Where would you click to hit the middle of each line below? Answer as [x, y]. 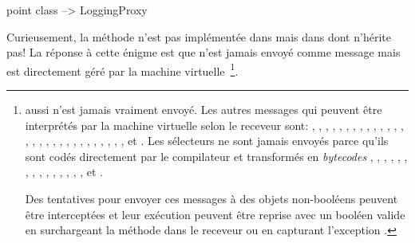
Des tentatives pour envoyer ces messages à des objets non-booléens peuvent [211, 198]
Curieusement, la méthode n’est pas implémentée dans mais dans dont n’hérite [199, 36]
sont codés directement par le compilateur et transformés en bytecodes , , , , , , [216, 156]
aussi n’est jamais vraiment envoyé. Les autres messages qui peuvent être [204, 110]
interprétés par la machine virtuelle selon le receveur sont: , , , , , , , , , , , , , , [214, 125]
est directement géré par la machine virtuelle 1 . [123, 69]
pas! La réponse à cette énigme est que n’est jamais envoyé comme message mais [204, 52]
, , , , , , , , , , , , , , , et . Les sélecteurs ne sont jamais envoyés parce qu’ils [207, 141]
